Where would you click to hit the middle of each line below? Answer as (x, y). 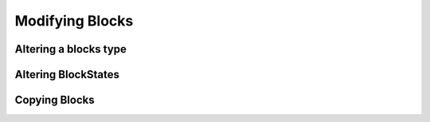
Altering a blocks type (71, 49)
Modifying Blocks (74, 21)
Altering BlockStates (67, 75)
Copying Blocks (55, 100)
